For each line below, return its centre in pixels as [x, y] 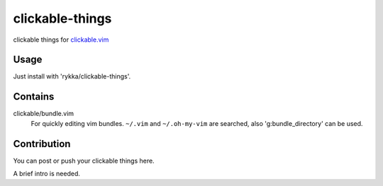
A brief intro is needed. [47, 174]
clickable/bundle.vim [44, 114]
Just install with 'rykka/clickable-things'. [72, 76]
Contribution [42, 144]
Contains [34, 97]
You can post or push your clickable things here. [84, 161]
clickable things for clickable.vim [61, 40]
